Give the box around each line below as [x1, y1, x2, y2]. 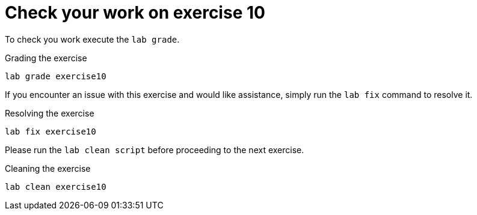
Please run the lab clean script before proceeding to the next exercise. [5, 144, 304, 155]
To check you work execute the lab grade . [5, 34, 180, 44]
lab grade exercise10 [5, 71, 106, 81]
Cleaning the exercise [5, 163, 91, 174]
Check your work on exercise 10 [5, 2, 265, 23]
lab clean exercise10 [5, 181, 106, 192]
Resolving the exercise [5, 107, 94, 118]
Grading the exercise [5, 52, 87, 63]
